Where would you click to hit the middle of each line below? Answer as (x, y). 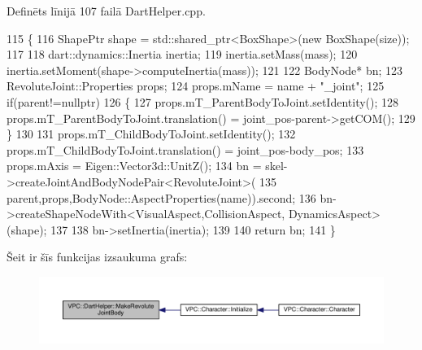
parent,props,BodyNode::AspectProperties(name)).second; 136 (161, 197)
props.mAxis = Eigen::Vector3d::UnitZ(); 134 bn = (134, 166)
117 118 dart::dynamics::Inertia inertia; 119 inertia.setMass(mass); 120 (182, 54)
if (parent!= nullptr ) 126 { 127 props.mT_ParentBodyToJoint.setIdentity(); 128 (203, 101)
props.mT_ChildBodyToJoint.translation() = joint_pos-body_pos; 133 (185, 149)
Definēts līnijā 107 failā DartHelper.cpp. (106, 11)
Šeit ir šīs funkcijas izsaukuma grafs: (97, 257)
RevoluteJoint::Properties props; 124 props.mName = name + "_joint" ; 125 (196, 86)
